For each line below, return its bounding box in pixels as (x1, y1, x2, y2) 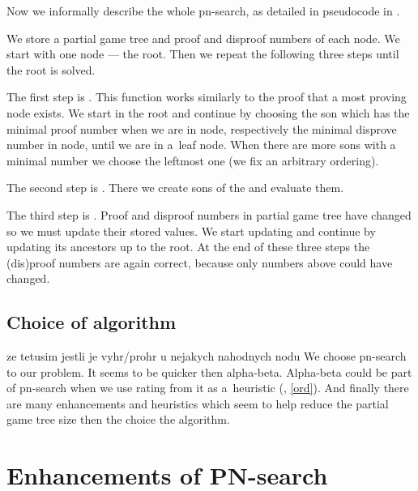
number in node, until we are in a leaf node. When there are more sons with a (6, 136, 396, 153)
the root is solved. (6, 61, 96, 78)
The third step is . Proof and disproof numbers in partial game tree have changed (6, 206, 412, 223)
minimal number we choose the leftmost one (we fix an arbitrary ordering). (6, 152, 379, 169)
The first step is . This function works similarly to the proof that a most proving (6, 88, 407, 105)
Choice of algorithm (6, 310, 177, 335)
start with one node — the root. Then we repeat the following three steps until (6, 45, 399, 62)
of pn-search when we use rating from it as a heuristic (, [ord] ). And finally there (6, 379, 409, 396)
